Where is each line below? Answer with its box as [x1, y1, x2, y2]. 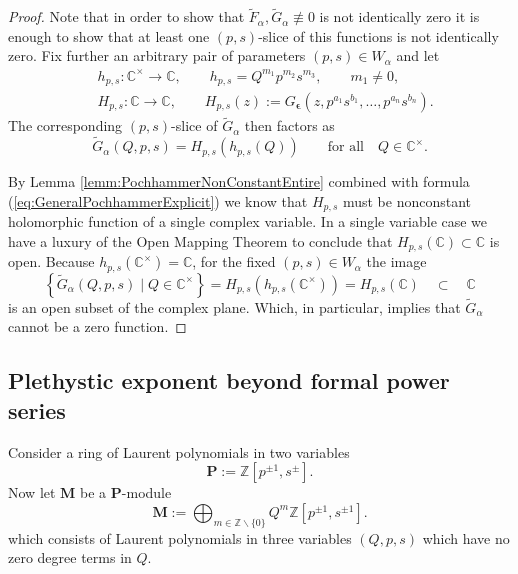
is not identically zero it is [319, 6, 480, 27]
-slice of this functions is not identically [258, 25, 499, 46]
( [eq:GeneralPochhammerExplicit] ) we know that [8, 190, 308, 211]
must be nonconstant [342, 190, 472, 211]
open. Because [8, 251, 95, 272]
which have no [422, 527, 510, 548]
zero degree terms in [8, 547, 132, 568]
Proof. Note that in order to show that [8, 6, 245, 27]
